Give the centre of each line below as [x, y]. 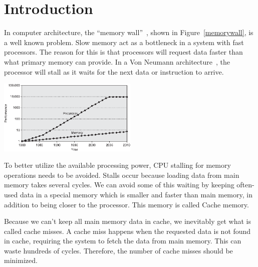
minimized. [21, 260]
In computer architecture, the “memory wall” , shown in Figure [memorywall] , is [129, 32]
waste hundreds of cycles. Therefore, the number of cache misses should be [118, 250]
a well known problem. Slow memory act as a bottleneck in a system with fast [124, 42]
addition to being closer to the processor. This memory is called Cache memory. [126, 204]
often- [245, 185]
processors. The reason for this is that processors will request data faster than [123, 52]
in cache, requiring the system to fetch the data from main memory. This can [123, 241]
